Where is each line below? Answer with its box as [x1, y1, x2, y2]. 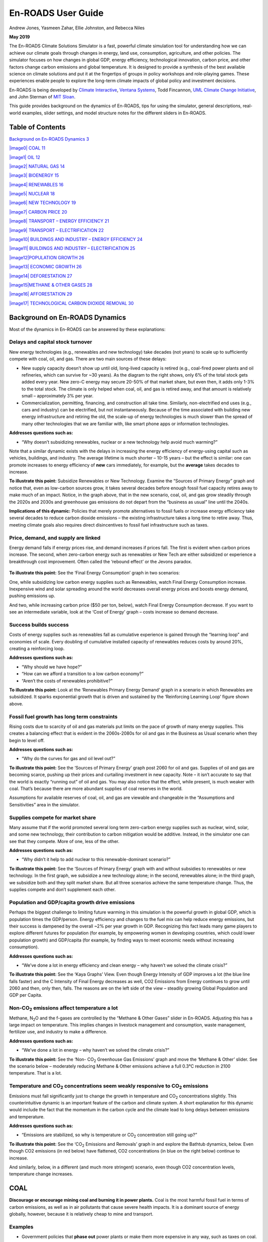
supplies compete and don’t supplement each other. [9, 887, 116, 893]
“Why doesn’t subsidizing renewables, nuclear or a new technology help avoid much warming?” [21, 439, 218, 445]
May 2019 [9, 34, 30, 40]
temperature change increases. [9, 1171, 73, 1177]
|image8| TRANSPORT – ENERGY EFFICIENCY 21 [9, 218, 109, 224]
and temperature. [9, 1113, 45, 1120]
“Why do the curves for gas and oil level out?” [21, 756, 116, 762]
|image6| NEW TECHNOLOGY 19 [9, 200, 76, 206]
